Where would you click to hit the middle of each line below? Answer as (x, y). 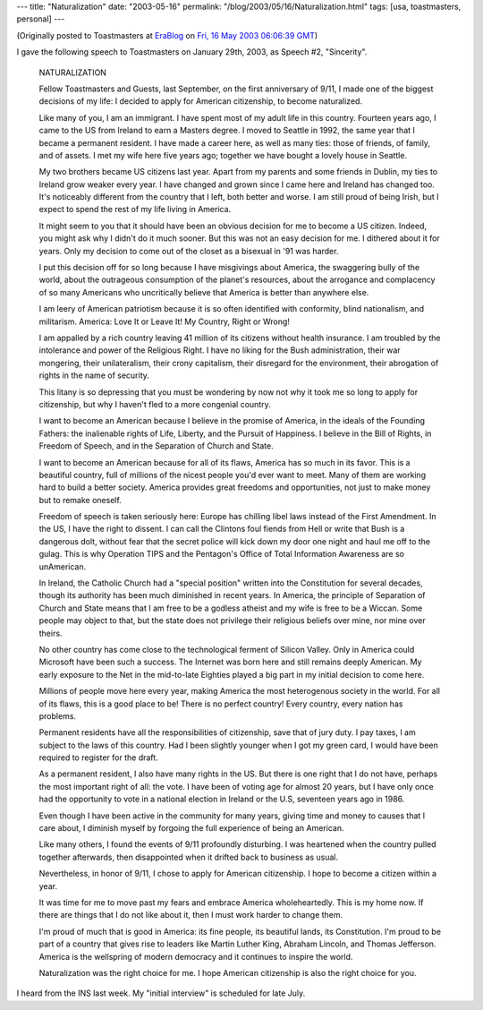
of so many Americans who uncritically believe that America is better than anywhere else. (204, 292)
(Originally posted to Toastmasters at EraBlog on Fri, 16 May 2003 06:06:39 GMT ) (167, 35)
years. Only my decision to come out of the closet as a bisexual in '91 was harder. (189, 251)
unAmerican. (63, 566)
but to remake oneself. (80, 500)
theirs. (51, 633)
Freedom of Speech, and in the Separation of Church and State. (156, 446)
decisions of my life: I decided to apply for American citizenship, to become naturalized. (200, 101)
